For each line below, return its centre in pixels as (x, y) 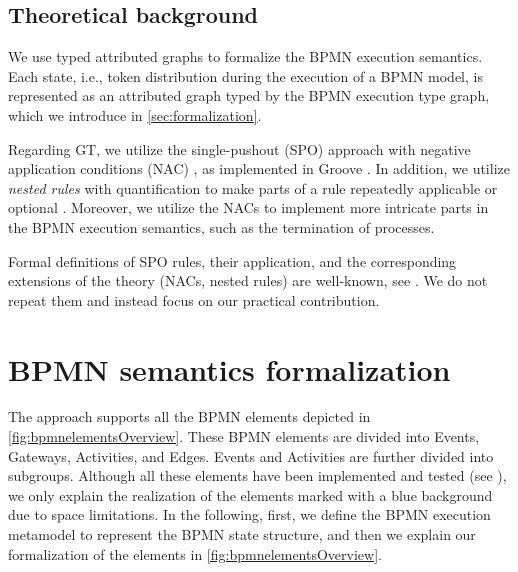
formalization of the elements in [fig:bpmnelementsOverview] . (195, 553)
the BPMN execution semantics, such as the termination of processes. (221, 226)
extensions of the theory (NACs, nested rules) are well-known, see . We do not (248, 280)
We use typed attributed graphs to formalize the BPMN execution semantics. (245, 56)
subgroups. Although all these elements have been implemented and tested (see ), (257, 475)
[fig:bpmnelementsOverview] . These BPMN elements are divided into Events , (244, 436)
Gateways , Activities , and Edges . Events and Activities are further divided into (251, 455)
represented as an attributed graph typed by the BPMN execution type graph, (249, 95)
